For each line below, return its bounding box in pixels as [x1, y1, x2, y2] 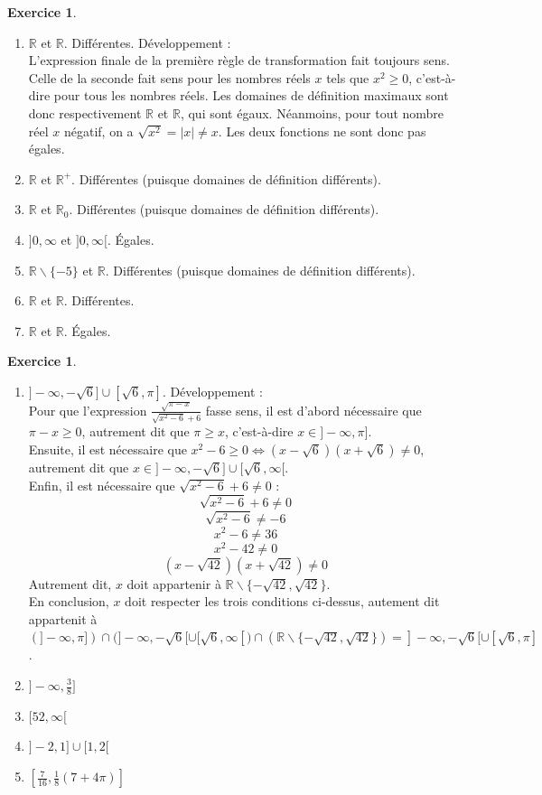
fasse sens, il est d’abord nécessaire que [205, 400, 422, 419]
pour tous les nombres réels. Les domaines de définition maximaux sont [53, 86, 449, 105]
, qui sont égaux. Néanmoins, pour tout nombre [180, 103, 444, 122]
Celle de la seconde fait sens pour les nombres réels [28, 68, 311, 87]
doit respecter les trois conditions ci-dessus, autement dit [125, 592, 440, 611]
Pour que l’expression [28, 400, 147, 419]
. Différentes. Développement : [63, 33, 231, 51]
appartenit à [28, 609, 98, 628]
